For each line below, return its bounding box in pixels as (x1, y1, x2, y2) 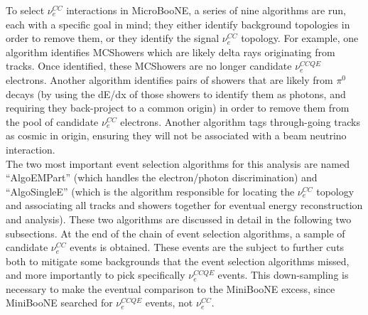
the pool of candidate (6, 114, 99, 129)
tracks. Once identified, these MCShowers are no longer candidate (6, 58, 292, 73)
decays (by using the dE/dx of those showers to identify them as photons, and (6, 86, 346, 101)
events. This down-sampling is (217, 267, 349, 282)
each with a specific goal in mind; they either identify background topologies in (6, 16, 350, 31)
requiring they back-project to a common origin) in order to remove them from (6, 100, 350, 115)
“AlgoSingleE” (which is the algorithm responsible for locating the (6, 183, 295, 198)
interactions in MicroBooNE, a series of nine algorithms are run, (66, 3, 346, 17)
